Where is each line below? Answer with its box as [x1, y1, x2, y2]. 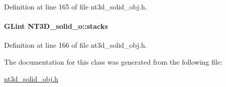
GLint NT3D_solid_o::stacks [4, 21, 108, 31]
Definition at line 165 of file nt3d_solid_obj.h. [4, 1, 147, 11]
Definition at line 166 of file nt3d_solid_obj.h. [4, 40, 147, 50]
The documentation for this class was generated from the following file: [4, 56, 222, 67]
